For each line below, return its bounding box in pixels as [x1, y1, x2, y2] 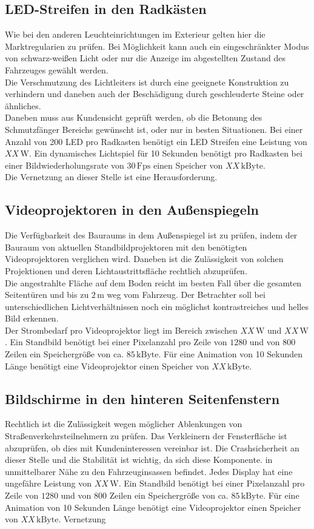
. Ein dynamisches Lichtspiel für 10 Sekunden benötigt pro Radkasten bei [28, 147, 302, 160]
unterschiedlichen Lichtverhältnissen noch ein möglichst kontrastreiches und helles [5, 300, 309, 312]
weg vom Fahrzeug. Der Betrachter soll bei [107, 288, 266, 301]
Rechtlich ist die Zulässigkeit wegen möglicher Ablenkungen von [5, 417, 242, 430]
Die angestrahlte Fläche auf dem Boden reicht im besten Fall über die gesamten [5, 276, 302, 289]
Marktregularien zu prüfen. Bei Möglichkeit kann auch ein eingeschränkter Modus [5, 39, 309, 52]
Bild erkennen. [5, 312, 59, 325]
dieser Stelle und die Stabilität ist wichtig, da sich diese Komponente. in [5, 453, 273, 466]
